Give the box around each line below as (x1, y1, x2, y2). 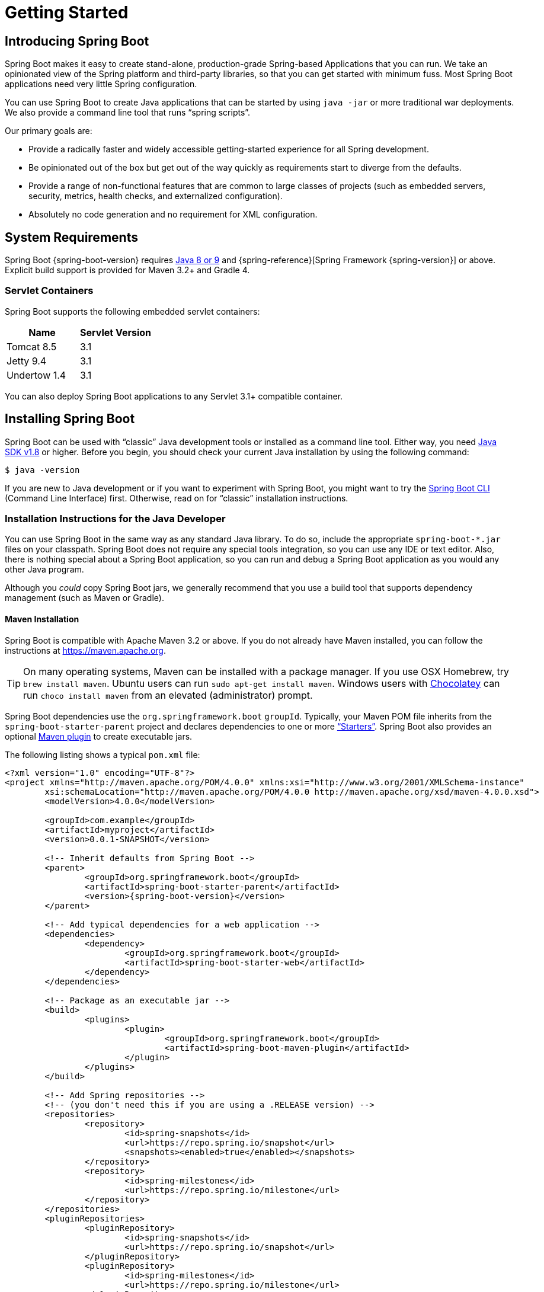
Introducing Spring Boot (5, 33, 149, 49)
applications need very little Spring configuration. (5, 79, 197, 89)
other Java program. (5, 564, 84, 575)
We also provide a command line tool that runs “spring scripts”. (5, 107, 251, 118)
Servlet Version (80, 326, 152, 338)
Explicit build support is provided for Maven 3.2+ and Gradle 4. (5, 265, 250, 276)
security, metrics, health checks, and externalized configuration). (28, 191, 283, 202)
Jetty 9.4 (7, 354, 47, 367)
